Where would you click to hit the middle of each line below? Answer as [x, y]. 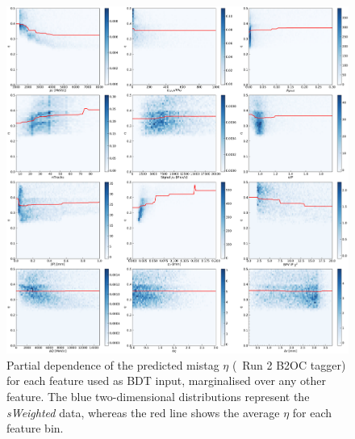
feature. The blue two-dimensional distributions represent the [158, 397]
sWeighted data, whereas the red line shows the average [143, 412]
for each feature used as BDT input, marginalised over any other [166, 380]
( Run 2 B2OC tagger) [289, 364]
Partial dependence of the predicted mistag [113, 364]
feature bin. [35, 428]
